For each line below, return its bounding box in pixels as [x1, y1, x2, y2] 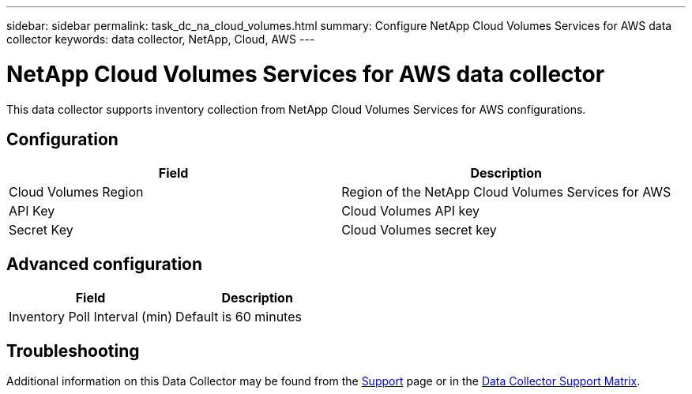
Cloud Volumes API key [341, 203, 480, 220]
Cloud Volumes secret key [341, 222, 497, 238]
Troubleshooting [6, 340, 140, 361]
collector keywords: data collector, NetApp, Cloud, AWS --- [6, 32, 315, 46]
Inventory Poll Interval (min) [9, 309, 173, 325]
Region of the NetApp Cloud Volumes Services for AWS [341, 184, 671, 201]
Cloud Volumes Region [9, 184, 144, 201]
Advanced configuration [6, 253, 203, 274]
